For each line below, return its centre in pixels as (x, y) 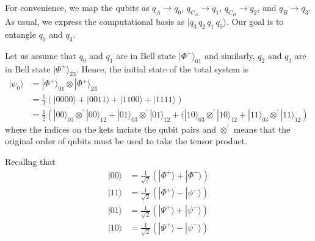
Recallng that (30, 162)
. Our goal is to (255, 22)
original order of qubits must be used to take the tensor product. (126, 141)
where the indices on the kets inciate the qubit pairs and (111, 129)
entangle (20, 34)
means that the (262, 129)
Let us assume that (41, 55)
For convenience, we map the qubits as (77, 7)
